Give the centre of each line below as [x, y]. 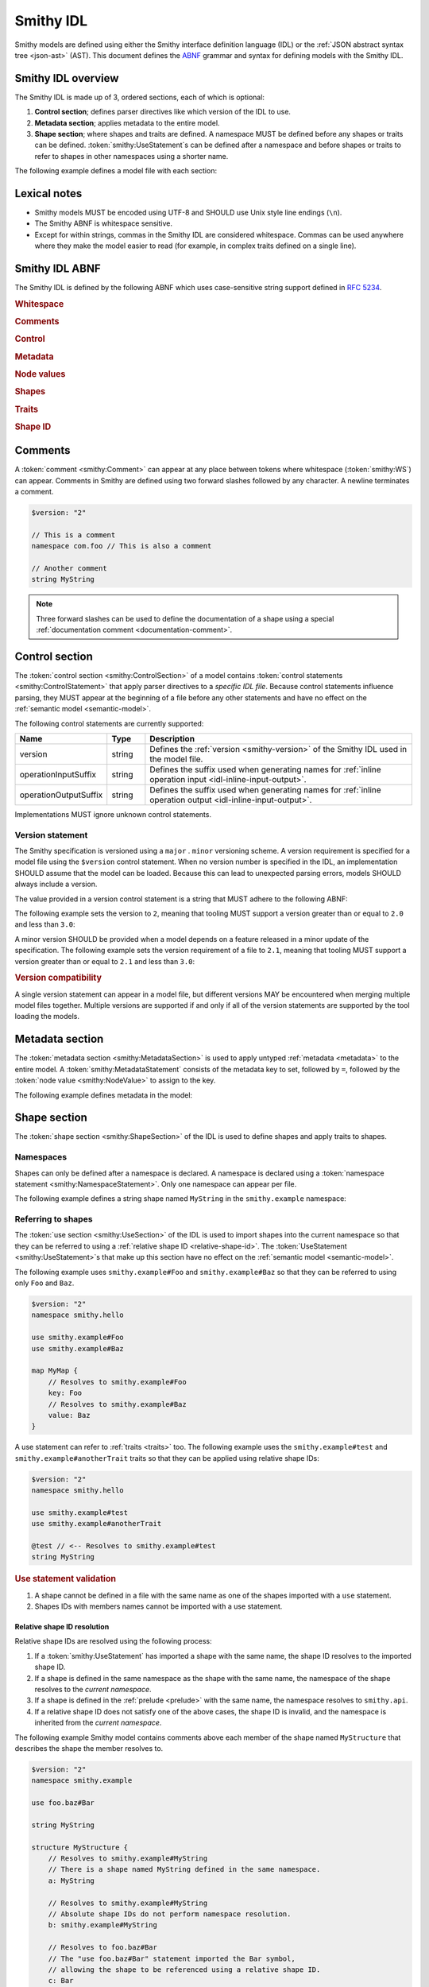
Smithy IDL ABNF [58, 269]
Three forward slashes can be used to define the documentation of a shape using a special [185, 618]
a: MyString [71, 1880]
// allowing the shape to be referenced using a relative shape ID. [184, 1970]
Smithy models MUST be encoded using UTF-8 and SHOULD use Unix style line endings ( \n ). [188, 213]
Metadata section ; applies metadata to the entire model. [127, 122]
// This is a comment [73, 535]
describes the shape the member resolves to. [89, 1748]
